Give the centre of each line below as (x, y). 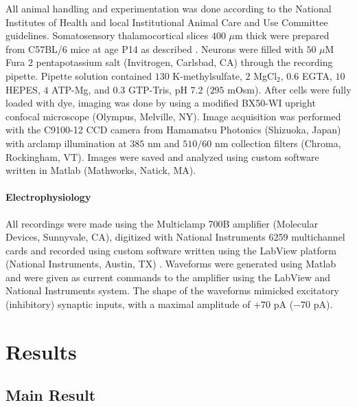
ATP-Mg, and (81, 89)
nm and (163, 143)
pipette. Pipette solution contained (79, 75)
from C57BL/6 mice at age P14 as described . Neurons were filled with (154, 48)
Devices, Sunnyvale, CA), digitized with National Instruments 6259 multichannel (175, 237)
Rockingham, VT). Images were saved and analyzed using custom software (162, 156)
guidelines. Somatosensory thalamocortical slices (107, 35)
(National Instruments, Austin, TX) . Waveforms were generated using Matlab (171, 264)
